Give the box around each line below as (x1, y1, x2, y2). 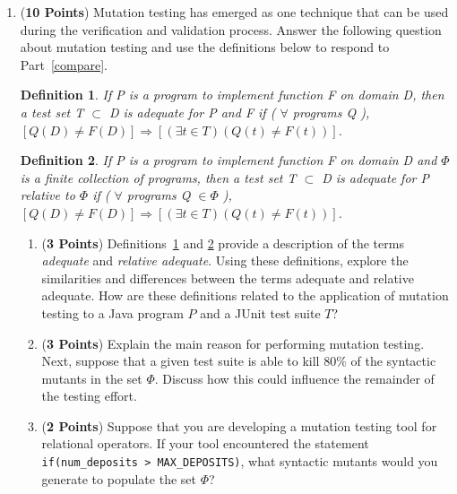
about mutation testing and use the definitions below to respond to (20, 38, 390, 56)
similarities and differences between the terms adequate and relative (41, 268, 414, 287)
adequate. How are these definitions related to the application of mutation (41, 286, 449, 305)
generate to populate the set (41, 469, 196, 488)
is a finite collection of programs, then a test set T (20, 168, 297, 186)
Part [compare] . (20, 55, 108, 74)
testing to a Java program (41, 303, 184, 322)
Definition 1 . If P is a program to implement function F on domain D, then (20, 85, 444, 104)
